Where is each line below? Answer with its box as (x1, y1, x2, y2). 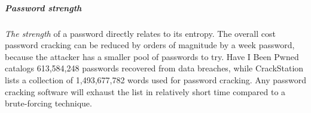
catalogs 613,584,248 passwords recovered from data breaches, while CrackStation (5, 62, 304, 74)
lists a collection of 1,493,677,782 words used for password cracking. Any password (5, 73, 307, 86)
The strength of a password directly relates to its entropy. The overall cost (5, 27, 276, 39)
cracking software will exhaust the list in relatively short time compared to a (5, 85, 286, 98)
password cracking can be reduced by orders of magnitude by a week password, (5, 39, 295, 51)
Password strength (5, 1, 82, 14)
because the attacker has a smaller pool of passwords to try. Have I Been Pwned (5, 50, 299, 62)
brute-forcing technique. (5, 97, 92, 109)
